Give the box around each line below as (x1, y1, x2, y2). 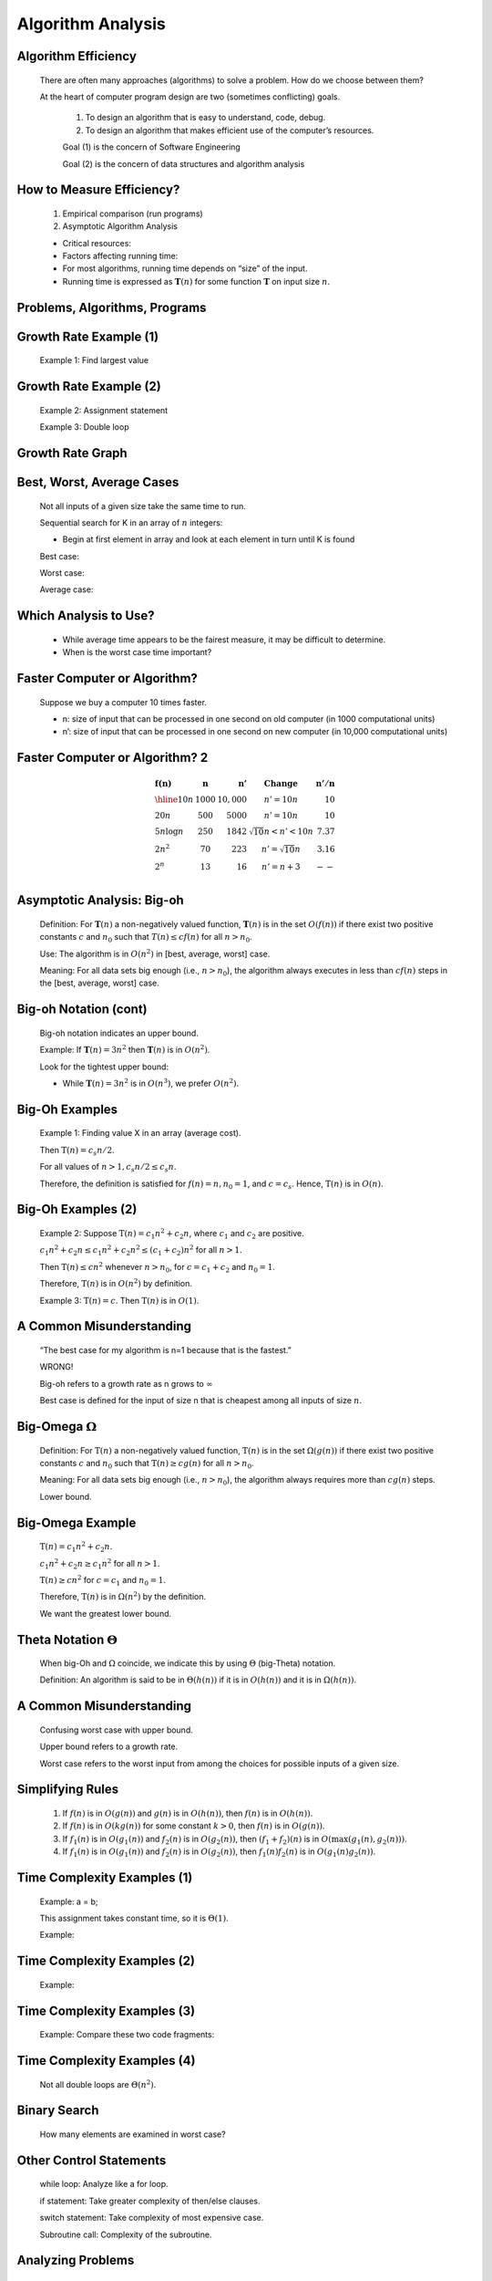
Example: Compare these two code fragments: (39, 2029, 215, 2040)
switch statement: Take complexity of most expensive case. (39, 2213, 264, 2224)
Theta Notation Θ (16, 1631, 118, 1647)
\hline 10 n (154, 794, 194, 805)
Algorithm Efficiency (16, 48, 137, 64)
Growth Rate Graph (16, 445, 128, 461)
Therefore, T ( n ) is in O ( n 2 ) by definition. (39, 1277, 193, 1289)
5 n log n (154, 826, 184, 837)
